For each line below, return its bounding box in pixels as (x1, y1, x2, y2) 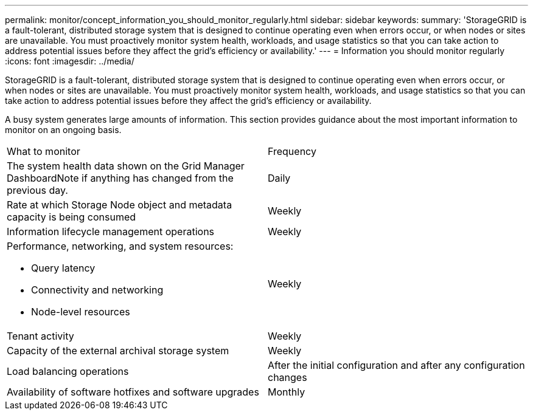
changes (268, 371, 307, 383)
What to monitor (7, 145, 80, 157)
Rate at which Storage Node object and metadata (7, 199, 232, 211)
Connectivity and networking (31, 284, 164, 296)
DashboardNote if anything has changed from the (7, 172, 234, 184)
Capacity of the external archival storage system (7, 345, 229, 357)
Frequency (268, 145, 316, 157)
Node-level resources (31, 306, 130, 318)
